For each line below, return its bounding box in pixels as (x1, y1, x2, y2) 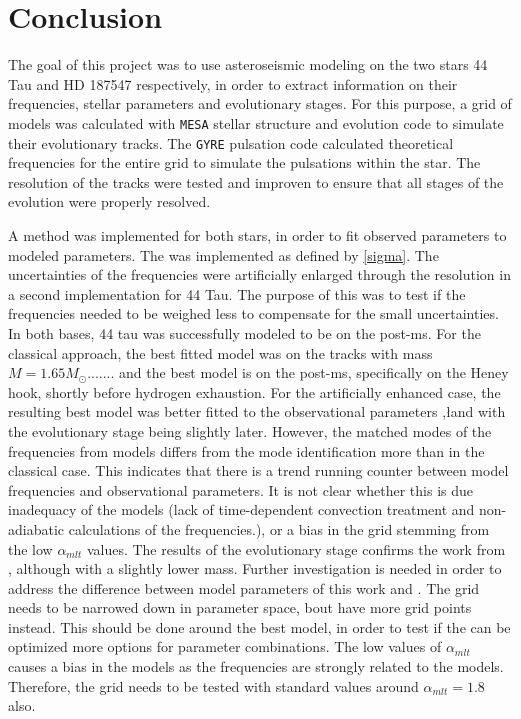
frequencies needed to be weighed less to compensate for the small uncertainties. (8, 303, 499, 324)
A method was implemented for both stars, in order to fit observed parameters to (8, 225, 507, 245)
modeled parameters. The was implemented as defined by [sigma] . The (8, 244, 439, 265)
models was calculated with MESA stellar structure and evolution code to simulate (8, 112, 504, 133)
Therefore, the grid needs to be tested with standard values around (8, 675, 419, 696)
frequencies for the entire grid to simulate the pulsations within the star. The (8, 152, 481, 173)
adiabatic (8, 518, 65, 539)
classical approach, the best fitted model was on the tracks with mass (8, 342, 433, 363)
